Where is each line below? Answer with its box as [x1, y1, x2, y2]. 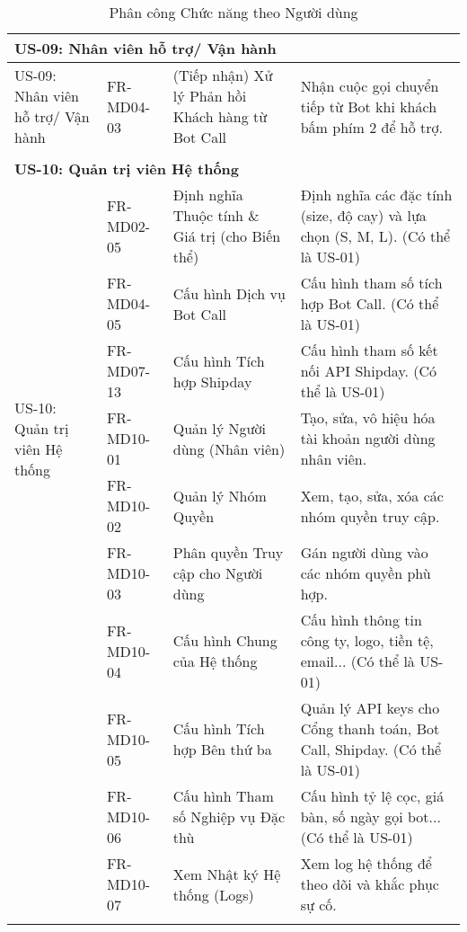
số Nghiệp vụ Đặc [172, 806, 286, 827]
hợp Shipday [172, 370, 252, 392]
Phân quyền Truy [172, 542, 284, 563]
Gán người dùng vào [300, 542, 428, 563]
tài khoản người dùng [300, 428, 436, 448]
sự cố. [300, 894, 337, 915]
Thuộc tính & [172, 205, 260, 226]
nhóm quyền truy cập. [300, 505, 440, 527]
